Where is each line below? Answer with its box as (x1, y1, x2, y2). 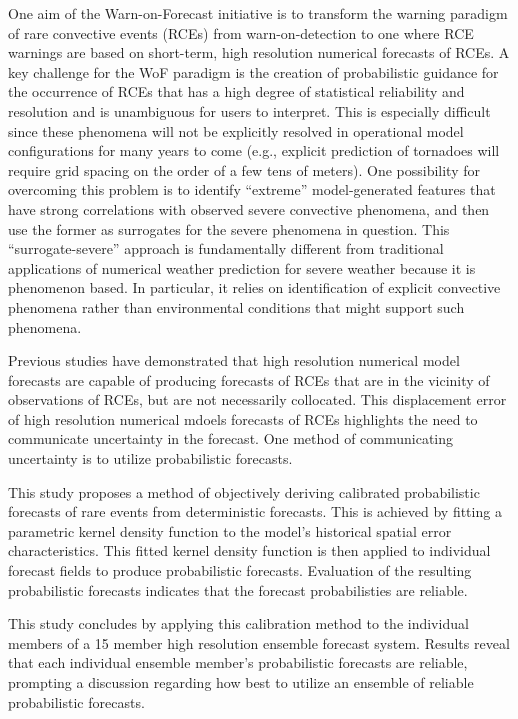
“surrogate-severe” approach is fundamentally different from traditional (8, 238, 444, 259)
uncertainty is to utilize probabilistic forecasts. (8, 448, 293, 469)
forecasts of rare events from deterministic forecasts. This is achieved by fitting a (8, 501, 502, 522)
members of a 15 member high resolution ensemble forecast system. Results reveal (8, 632, 510, 653)
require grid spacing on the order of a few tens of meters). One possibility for (8, 159, 480, 180)
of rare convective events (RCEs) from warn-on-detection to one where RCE (8, 22, 474, 43)
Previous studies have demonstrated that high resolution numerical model (8, 350, 460, 371)
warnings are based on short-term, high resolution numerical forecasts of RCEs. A (8, 42, 510, 63)
